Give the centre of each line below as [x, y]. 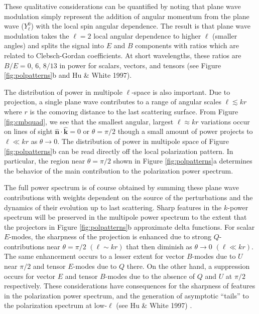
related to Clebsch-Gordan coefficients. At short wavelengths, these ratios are [123, 55]
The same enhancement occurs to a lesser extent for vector [94, 256]
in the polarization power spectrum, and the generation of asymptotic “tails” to [126, 295]
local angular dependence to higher [147, 35]
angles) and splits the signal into [54, 45]
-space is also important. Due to [181, 92]
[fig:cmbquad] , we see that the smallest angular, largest [89, 121]
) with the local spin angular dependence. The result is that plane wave [141, 26]
